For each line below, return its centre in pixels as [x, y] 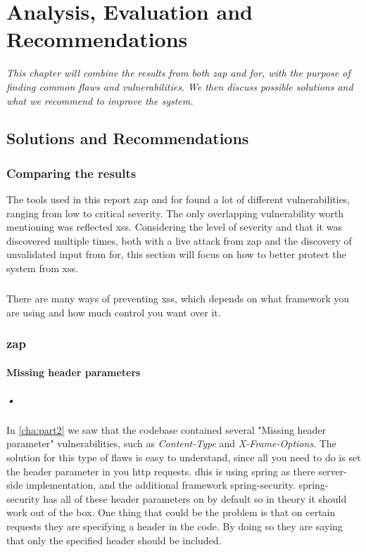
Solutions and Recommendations [128, 138]
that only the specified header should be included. [114, 540]
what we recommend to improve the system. [100, 100]
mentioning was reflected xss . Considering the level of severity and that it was [174, 227]
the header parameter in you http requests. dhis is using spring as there [161, 471]
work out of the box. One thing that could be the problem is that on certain [171, 512]
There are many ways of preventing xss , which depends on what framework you [178, 299]
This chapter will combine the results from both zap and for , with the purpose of [178, 73]
